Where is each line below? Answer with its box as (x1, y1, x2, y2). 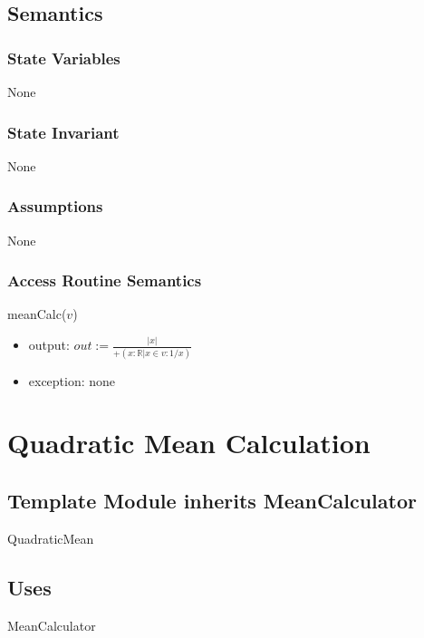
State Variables (7, 46, 120, 69)
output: (28, 335, 70, 354)
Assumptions (7, 195, 103, 217)
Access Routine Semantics (7, 269, 202, 292)
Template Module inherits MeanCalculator (7, 487, 417, 515)
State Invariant (7, 121, 120, 143)
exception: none (28, 371, 116, 390)
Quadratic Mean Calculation (7, 424, 371, 461)
